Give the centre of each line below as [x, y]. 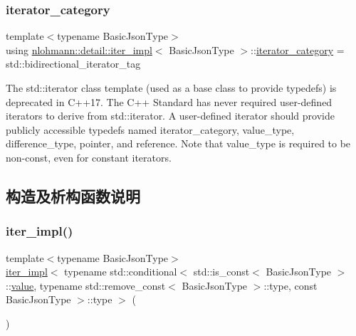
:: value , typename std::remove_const [86, 285]
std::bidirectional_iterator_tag [73, 64]
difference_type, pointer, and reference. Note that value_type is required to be [178, 143]
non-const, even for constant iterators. [89, 157]
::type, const [290, 285]
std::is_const [221, 272]
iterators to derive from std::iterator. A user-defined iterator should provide [170, 116]
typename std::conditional [121, 272]
